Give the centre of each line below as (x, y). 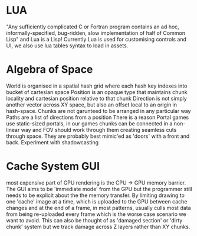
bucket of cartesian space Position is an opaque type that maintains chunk (97, 92)
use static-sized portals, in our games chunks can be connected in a (89, 123)
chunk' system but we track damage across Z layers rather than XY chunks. (98, 227)
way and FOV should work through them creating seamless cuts (99, 130)
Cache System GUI (53, 167)
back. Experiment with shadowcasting (52, 142)
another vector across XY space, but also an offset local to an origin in (92, 105)
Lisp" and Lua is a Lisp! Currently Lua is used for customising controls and (96, 39)
